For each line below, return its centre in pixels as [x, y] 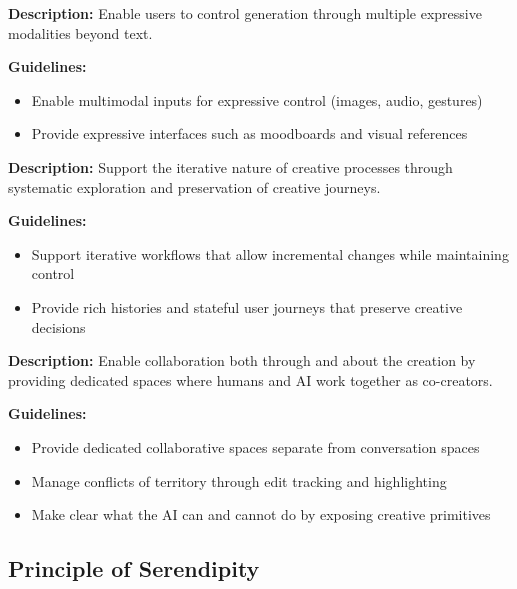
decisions [58, 326]
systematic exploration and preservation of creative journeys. [194, 186]
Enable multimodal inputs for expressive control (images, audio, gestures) [257, 99]
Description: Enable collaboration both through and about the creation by [242, 360]
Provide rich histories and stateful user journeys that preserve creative [247, 306]
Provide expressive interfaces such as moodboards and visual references [249, 133]
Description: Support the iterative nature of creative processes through [230, 166]
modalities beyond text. [80, 32]
